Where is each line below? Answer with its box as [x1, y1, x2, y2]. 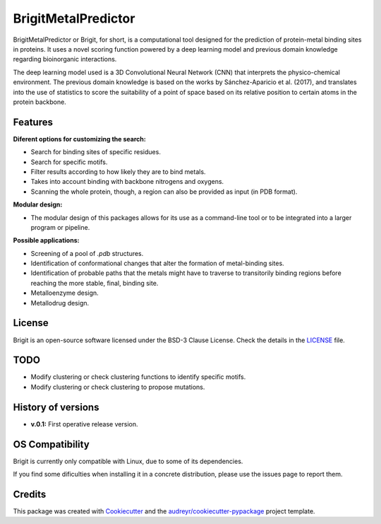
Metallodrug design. [30, 298, 90, 307]
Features [13, 116, 53, 128]
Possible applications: [13, 236, 80, 245]
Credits [13, 488, 47, 500]
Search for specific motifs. [30, 158, 108, 166]
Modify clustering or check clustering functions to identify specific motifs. [30, 373, 246, 381]
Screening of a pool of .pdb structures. [30, 249, 144, 257]
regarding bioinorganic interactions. [13, 55, 117, 64]
